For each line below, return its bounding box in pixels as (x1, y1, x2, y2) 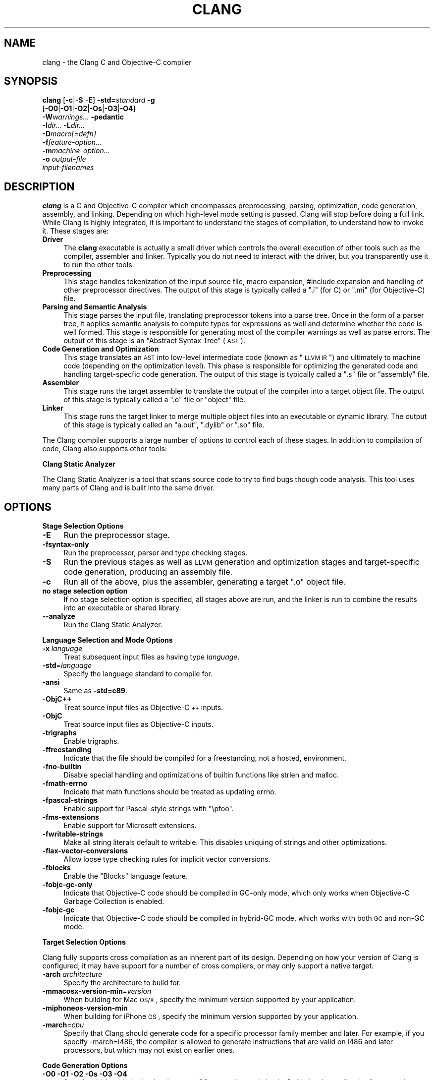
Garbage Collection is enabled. (63, 897, 164, 906)
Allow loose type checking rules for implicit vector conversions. (63, 855, 271, 864)
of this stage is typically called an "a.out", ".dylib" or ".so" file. (63, 420, 265, 429)
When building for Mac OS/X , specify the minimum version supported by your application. (63, 995, 356, 1004)
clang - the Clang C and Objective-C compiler (42, 58, 192, 66)
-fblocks (42, 863, 71, 872)
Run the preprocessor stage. (63, 530, 170, 540)
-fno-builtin (42, 762, 82, 771)
